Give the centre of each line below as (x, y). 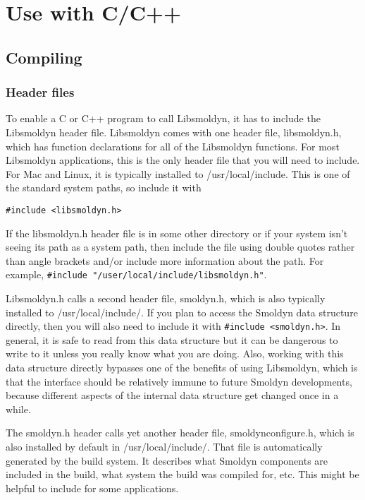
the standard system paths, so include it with (104, 187)
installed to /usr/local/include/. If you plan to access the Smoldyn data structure (182, 312)
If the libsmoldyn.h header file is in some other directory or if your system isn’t (177, 233)
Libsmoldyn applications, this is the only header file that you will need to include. (183, 160)
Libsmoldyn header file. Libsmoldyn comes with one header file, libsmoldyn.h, (174, 132)
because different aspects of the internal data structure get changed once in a (172, 395)
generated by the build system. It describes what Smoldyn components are (167, 460)
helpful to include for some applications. (92, 488)
